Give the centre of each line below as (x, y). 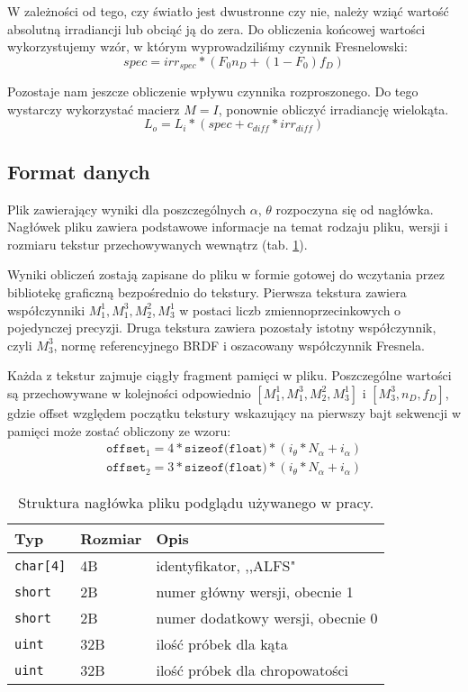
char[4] (40, 565)
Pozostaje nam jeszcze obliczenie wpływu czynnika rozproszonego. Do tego (213, 91)
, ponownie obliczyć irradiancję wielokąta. (333, 109)
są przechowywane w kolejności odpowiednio (129, 392)
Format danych (79, 171)
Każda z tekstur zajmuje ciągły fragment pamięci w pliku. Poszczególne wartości (229, 375)
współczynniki (46, 310)
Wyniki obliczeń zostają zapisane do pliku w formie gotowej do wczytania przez (226, 274)
